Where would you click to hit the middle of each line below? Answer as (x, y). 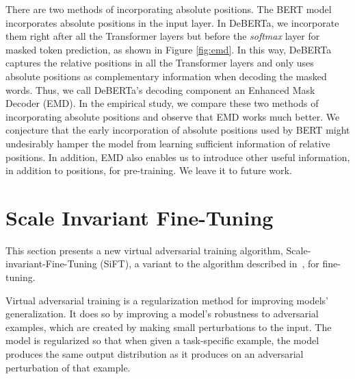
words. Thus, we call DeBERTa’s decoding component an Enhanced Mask (160, 89)
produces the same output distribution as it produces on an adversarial (155, 354)
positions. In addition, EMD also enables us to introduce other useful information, (178, 157)
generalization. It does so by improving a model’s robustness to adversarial (162, 314)
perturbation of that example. (68, 367)
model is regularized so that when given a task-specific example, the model (162, 340)
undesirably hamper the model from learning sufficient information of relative (168, 143)
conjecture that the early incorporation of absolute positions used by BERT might (178, 130)
